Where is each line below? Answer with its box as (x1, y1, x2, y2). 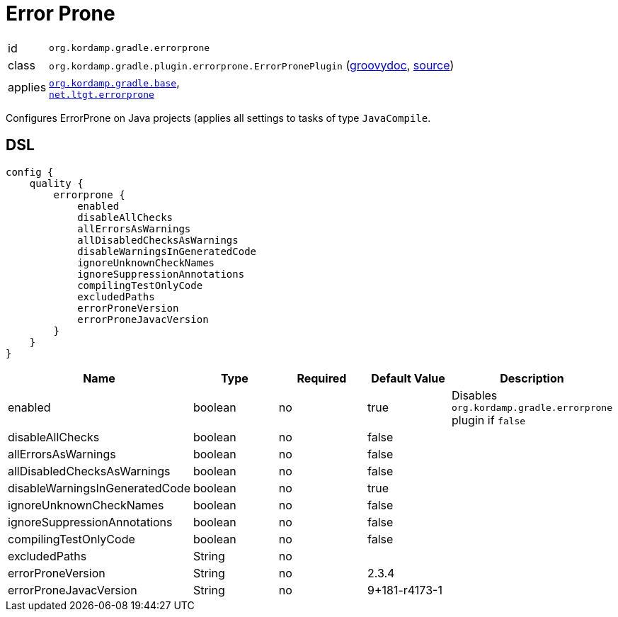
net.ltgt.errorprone (49, 89, 154, 100)
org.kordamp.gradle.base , (49, 74, 180, 89)
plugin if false (451, 412, 526, 427)
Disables (451, 387, 498, 402)
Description (500, 370, 564, 385)
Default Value (371, 370, 445, 385)
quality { (29, 177, 84, 189)
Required (297, 370, 347, 385)
